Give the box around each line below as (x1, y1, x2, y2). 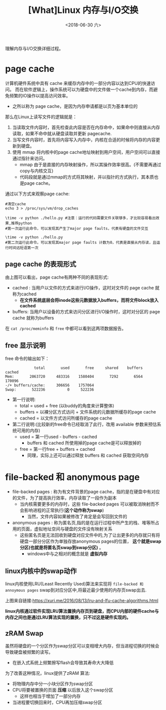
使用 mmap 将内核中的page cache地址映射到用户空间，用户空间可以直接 (12, 149, 161, 155)
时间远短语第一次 (8, 245, 39, 250)
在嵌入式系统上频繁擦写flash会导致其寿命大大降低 (12, 660, 114, 666)
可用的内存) (16, 427, 41, 433)
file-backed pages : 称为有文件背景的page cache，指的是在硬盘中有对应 (12, 489, 160, 495)
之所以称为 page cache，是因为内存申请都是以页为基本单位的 (12, 103, 138, 109)
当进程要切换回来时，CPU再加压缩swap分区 (12, 700, 103, 706)
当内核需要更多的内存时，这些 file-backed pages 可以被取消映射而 (19, 501, 155, 507)
